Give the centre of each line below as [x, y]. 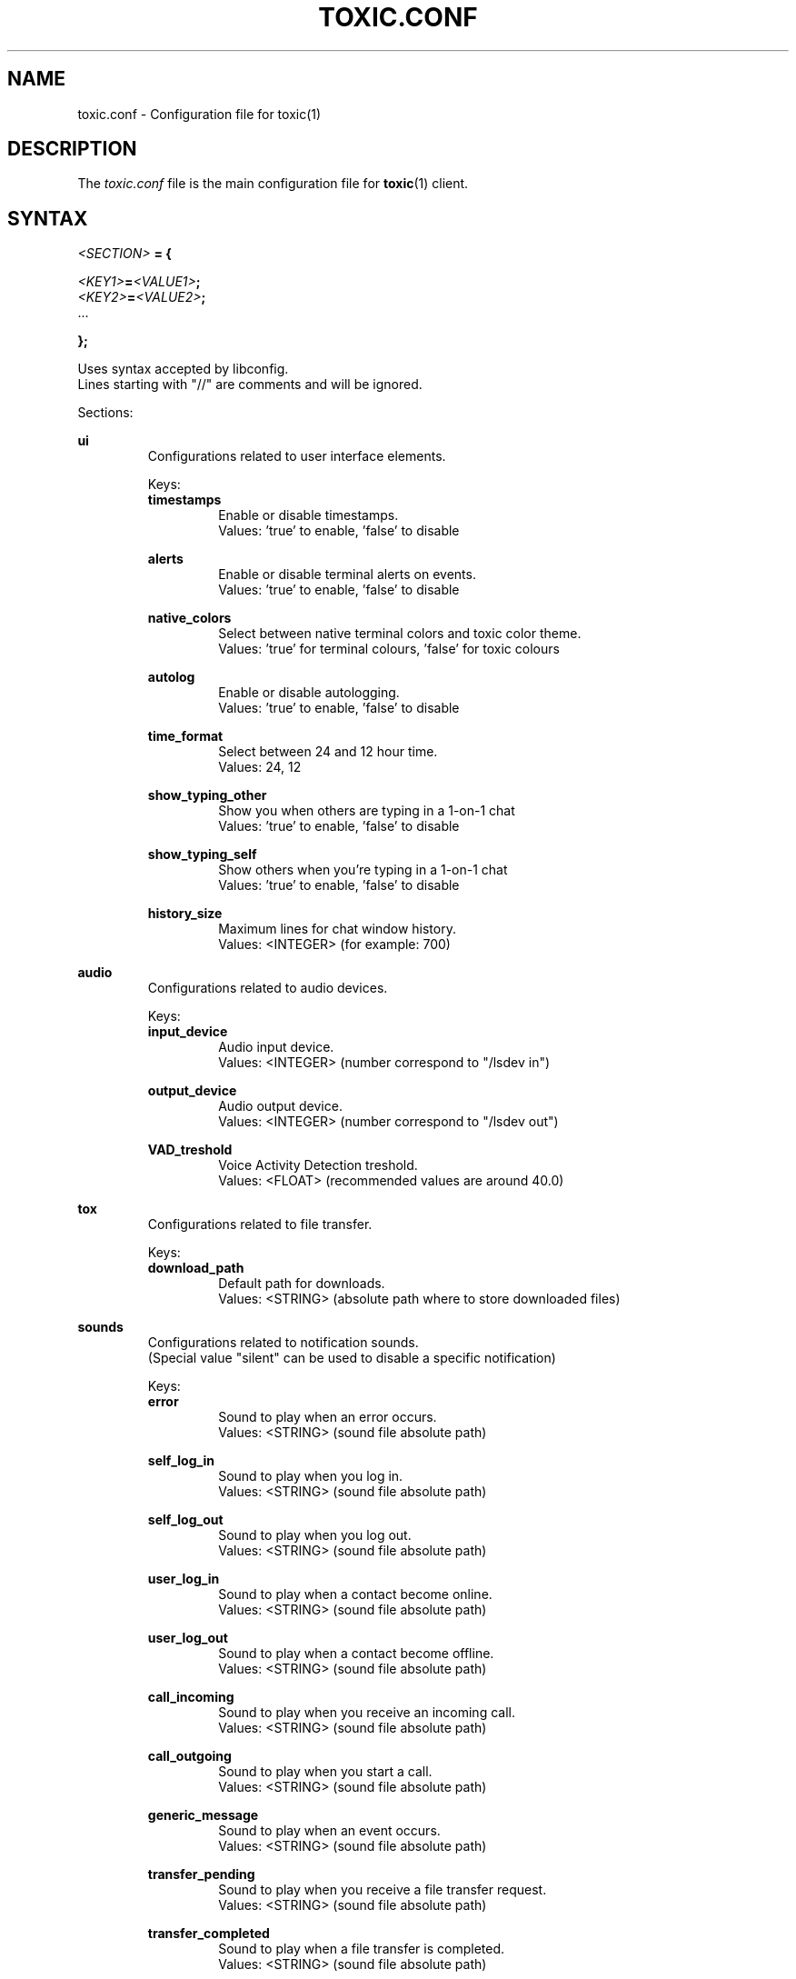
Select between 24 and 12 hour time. [328, 752]
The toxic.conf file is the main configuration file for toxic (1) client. [273, 184]
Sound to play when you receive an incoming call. [367, 1713]
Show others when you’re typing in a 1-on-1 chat [363, 870]
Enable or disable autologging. [309, 693]
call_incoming [191, 1697]
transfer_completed [209, 1934]
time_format [185, 736]
